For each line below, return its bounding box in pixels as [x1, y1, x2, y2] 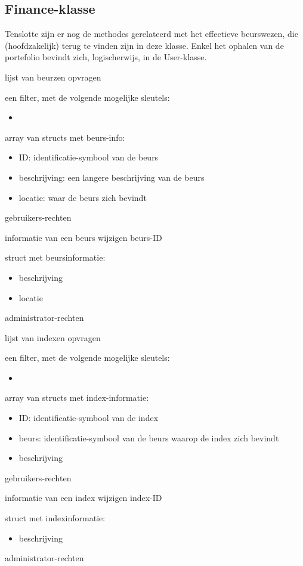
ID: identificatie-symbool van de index [18, 412, 159, 424]
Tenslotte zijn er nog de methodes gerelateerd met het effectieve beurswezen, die [5, 27, 298, 40]
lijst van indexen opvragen [5, 331, 101, 344]
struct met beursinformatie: [5, 251, 106, 264]
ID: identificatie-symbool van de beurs [18, 151, 159, 163]
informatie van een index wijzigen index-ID [5, 491, 162, 504]
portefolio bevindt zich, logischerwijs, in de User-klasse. [5, 51, 207, 63]
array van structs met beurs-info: [5, 131, 125, 143]
